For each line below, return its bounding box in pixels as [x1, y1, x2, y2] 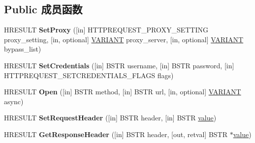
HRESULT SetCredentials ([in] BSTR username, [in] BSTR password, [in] [4, 60, 234, 70]
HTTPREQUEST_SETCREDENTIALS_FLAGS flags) [4, 70, 174, 80]
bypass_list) [4, 44, 41, 54]
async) [4, 96, 24, 106]
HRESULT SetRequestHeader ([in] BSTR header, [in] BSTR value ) [4, 113, 217, 123]
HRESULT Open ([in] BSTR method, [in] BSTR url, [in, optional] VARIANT [4, 86, 241, 97]
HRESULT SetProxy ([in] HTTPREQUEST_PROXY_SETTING [4, 25, 208, 35]
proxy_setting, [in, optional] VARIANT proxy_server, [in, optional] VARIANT [4, 34, 244, 44]
